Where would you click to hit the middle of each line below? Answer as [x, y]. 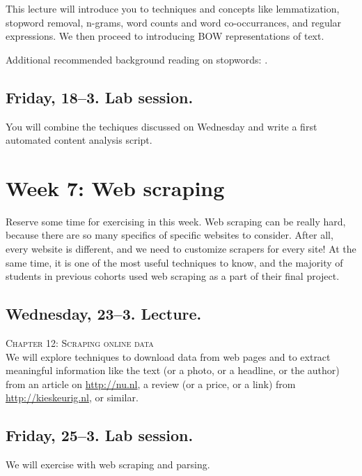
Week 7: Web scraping [115, 187]
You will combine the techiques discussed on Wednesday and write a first [162, 126]
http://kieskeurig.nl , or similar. [72, 397]
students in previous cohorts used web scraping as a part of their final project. [173, 276]
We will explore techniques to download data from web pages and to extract [168, 356]
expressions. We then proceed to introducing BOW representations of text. [165, 36]
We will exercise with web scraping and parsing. [108, 464]
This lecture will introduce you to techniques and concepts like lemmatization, [173, 8]
